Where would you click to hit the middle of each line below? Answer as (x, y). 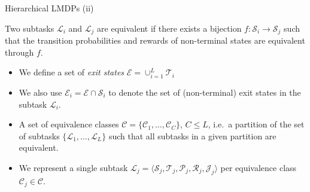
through (19, 52)
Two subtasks (30, 28)
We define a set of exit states (72, 72)
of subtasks (39, 135)
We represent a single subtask (73, 167)
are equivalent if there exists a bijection (169, 28)
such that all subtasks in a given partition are (192, 135)
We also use (40, 92)
